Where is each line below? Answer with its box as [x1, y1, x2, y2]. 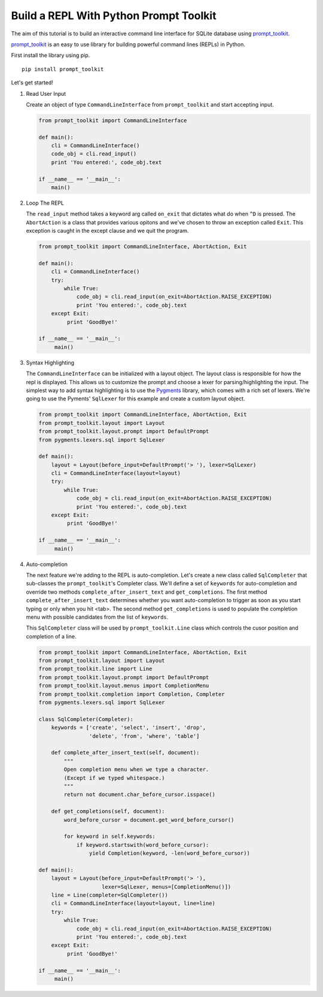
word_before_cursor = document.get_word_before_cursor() [63, 816, 234, 823]
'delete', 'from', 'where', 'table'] [89, 732, 200, 739]
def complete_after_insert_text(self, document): [51, 749, 200, 756]
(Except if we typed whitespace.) [63, 774, 165, 781]
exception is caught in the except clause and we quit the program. [26, 227, 189, 235]
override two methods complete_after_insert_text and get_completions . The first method [26, 588, 267, 595]
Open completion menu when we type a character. [63, 766, 209, 773]
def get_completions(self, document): [51, 808, 165, 815]
